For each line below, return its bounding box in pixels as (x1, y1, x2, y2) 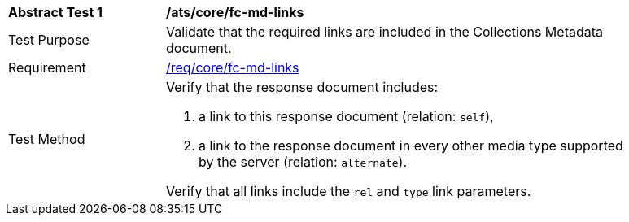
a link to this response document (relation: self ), (199, 108, 494, 124)
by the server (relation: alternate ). (199, 154, 408, 170)
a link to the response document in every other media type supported (199, 137, 623, 154)
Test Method (8, 131, 85, 147)
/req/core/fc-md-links (166, 59, 299, 76)
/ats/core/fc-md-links (166, 4, 304, 20)
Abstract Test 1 (8, 4, 103, 20)
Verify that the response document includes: (166, 79, 439, 95)
